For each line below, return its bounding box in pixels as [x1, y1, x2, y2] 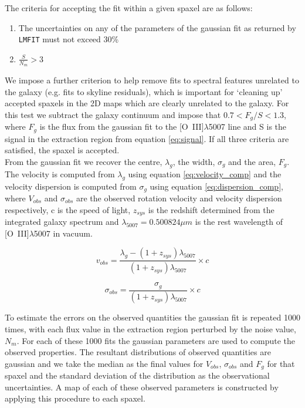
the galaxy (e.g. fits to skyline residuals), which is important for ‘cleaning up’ [5, 85, 283, 97]
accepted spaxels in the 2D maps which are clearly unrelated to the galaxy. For [5, 97, 289, 109]
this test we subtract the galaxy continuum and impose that [5, 108, 221, 120]
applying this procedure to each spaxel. [5, 392, 145, 404]
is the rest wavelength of [195, 215, 283, 228]
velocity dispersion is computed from [5, 180, 137, 192]
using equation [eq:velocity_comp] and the [128, 167, 282, 180]
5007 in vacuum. [33, 227, 93, 239]
